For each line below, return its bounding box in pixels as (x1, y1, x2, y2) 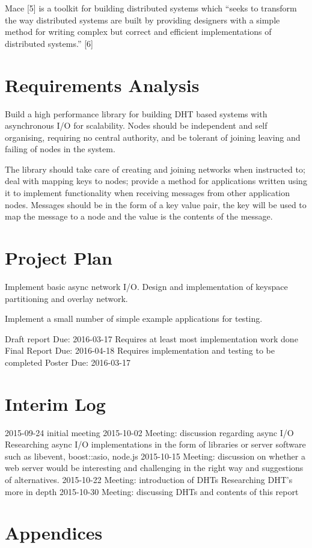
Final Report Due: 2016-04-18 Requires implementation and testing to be (5, 344, 275, 357)
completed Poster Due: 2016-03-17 (5, 356, 130, 368)
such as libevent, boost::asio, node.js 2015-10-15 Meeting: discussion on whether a (5, 449, 305, 462)
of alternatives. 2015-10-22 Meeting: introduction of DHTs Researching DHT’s (5, 473, 293, 486)
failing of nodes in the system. (5, 143, 115, 155)
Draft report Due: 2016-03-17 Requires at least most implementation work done (5, 332, 298, 345)
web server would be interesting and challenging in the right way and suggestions (5, 461, 304, 474)
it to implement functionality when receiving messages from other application (5, 186, 290, 199)
